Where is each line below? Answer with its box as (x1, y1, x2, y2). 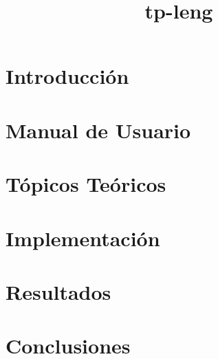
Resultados (6, 277, 111, 305)
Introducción (6, 62, 129, 90)
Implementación (6, 224, 160, 252)
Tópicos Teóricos (6, 170, 166, 198)
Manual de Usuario (6, 116, 191, 144)
